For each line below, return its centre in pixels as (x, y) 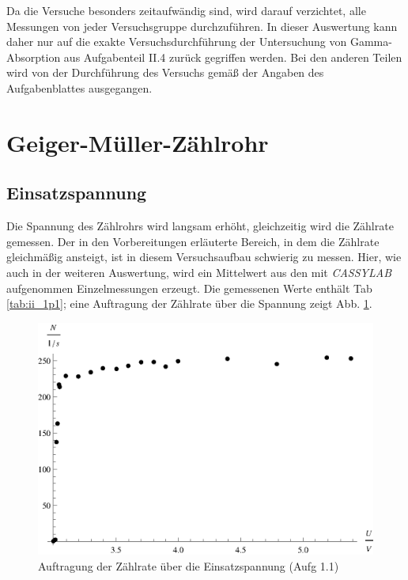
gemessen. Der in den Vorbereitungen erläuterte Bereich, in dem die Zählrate (193, 241)
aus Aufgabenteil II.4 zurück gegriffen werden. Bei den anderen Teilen (233, 57)
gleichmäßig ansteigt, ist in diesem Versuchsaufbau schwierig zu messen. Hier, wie (204, 257)
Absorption (34, 57)
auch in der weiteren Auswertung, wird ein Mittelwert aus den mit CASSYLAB (199, 272)
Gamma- (371, 42)
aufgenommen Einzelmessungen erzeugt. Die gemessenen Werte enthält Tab (189, 288)
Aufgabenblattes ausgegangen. (79, 87)
